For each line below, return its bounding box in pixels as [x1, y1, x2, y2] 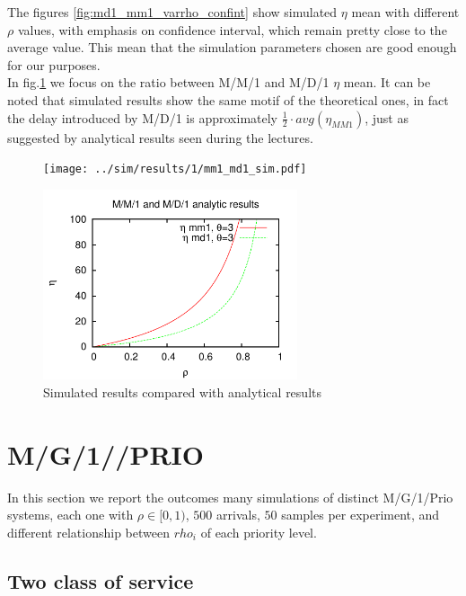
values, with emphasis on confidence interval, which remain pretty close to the [17, 20, 447, 39]
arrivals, [216, 505, 260, 524]
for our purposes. [7, 55, 101, 74]
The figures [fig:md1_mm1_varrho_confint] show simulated [7, 3, 338, 21]
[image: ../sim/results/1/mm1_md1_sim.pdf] [43, 163, 307, 176]
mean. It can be [343, 73, 431, 92]
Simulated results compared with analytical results [43, 383, 321, 402]
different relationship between [7, 522, 170, 541]
